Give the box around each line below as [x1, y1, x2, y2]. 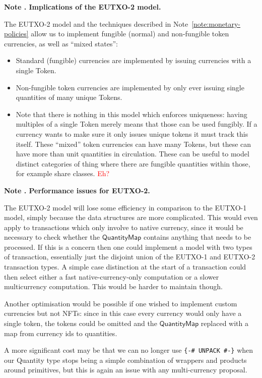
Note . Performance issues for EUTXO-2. [4, 185, 150, 195]
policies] [4, 28, 29, 39]
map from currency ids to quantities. [4, 328, 117, 338]
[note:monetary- [191, 18, 241, 29]
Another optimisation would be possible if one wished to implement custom [4, 298, 237, 308]
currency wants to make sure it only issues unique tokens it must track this [16, 128, 248, 139]
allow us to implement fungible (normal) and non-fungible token [31, 28, 229, 39]
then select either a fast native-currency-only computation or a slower [4, 271, 219, 282]
